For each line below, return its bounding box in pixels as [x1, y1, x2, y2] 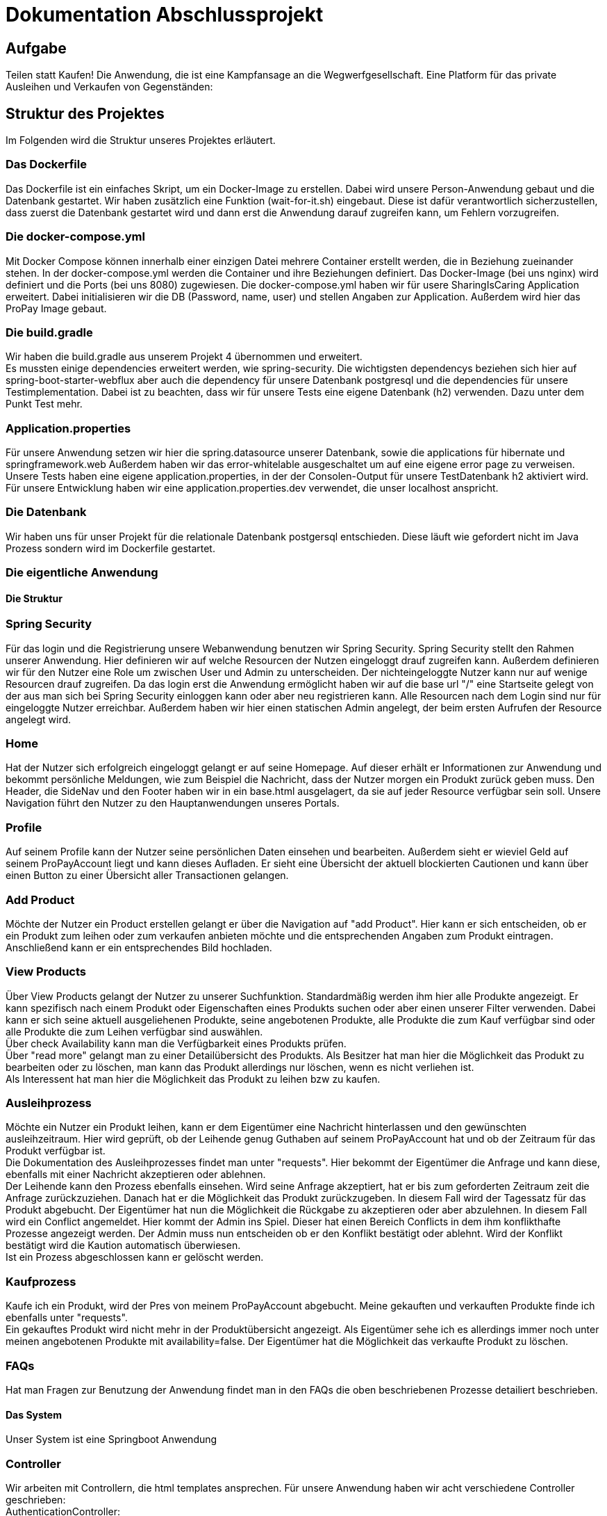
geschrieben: [6, 1493, 66, 1506]
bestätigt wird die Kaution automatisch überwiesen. [6, 1239, 241, 1252]
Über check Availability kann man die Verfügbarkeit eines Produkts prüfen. [6, 1037, 347, 1049]
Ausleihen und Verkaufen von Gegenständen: [6, 81, 213, 93]
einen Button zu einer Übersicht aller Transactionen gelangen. [6, 869, 289, 882]
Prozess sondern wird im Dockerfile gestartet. [6, 542, 215, 554]
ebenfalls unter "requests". [6, 1312, 128, 1324]
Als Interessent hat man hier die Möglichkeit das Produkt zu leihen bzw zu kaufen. [6, 1072, 381, 1085]
